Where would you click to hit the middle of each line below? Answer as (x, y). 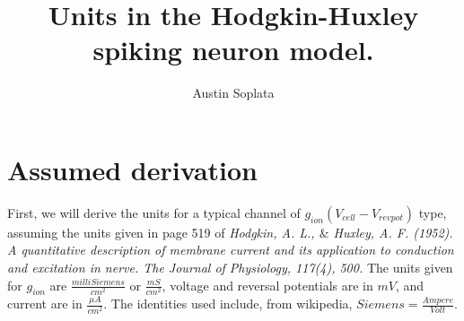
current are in (45, 304)
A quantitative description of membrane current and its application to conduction (231, 250)
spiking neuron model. (233, 50)
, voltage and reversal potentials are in (267, 285)
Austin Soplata (233, 93)
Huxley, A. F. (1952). (393, 232)
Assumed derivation (132, 169)
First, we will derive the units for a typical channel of (154, 212)
